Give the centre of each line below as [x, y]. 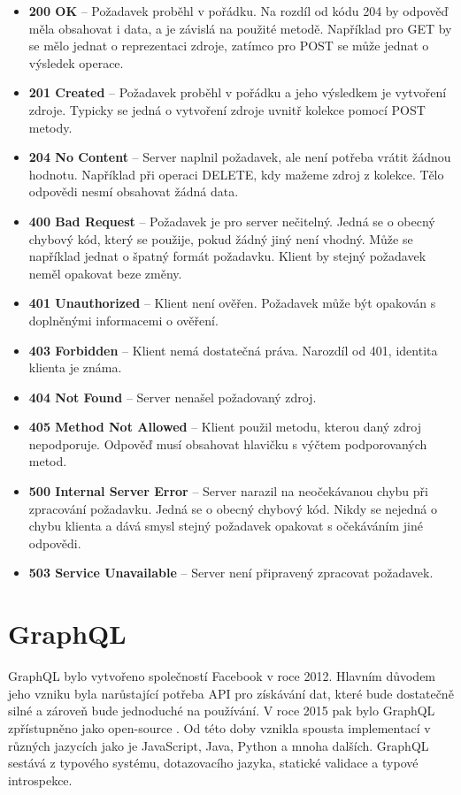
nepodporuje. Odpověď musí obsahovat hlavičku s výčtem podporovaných [228, 443]
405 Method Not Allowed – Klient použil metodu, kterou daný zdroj [225, 427]
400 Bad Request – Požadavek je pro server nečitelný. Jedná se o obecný [232, 221]
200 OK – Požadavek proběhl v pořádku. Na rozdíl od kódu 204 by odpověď [238, 11]
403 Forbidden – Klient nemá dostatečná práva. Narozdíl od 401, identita [233, 350]
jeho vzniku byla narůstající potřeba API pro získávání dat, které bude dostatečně [231, 693]
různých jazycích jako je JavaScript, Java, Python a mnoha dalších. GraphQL [219, 745]
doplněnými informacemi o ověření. [123, 320]
